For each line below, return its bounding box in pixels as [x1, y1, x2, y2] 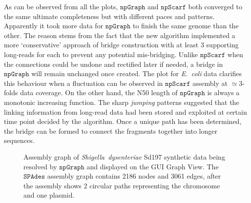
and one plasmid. [23, 190, 75, 200]
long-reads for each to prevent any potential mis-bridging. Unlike [4, 49, 198, 59]
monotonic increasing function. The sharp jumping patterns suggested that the [4, 97, 239, 107]
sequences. [4, 135, 35, 145]
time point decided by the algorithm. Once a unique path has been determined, [4, 116, 242, 126]
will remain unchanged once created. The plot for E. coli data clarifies [31, 68, 242, 79]
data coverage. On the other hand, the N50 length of [20, 87, 178, 98]
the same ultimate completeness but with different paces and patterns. [4, 11, 215, 21]
